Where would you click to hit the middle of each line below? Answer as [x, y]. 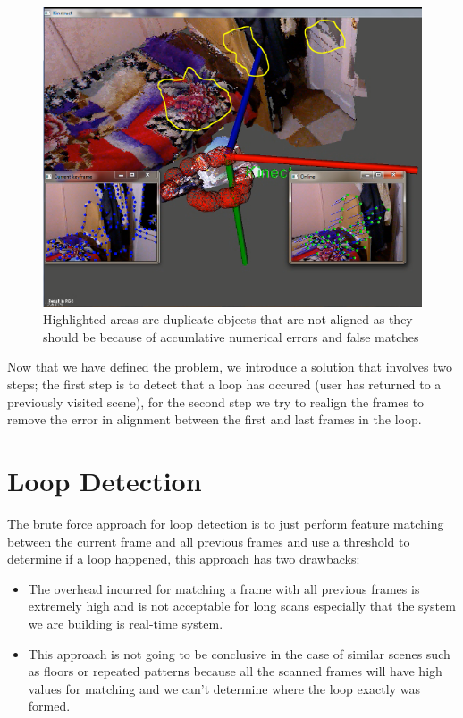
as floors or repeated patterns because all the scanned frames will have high [235, 671]
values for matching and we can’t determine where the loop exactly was [224, 688]
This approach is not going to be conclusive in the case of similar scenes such [239, 653]
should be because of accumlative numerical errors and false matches [231, 336]
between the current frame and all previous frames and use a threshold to [209, 541]
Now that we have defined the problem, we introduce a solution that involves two [230, 367]
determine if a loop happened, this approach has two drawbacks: [184, 559]
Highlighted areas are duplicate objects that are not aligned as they [228, 319]
